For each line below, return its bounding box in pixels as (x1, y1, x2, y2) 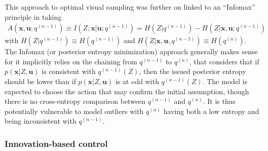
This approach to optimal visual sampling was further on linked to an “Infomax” (5, 2, 255, 12)
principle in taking (5, 11, 62, 22)
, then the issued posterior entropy (139, 66, 246, 77)
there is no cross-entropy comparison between (5, 96, 146, 106)
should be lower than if (5, 76, 76, 86)
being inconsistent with (5, 116, 76, 126)
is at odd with (115, 76, 159, 86)
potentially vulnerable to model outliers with (5, 105, 144, 116)
